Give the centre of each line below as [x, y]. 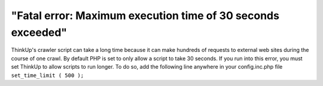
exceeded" [39, 32]
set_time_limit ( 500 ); [47, 75]
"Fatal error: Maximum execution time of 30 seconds [145, 16]
